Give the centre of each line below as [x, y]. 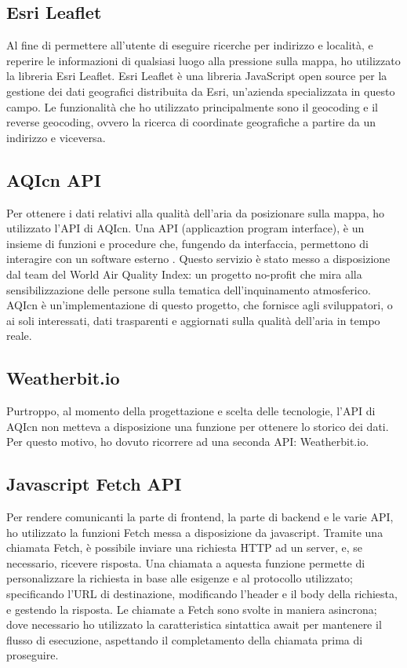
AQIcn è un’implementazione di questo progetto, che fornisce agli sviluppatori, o [200, 305]
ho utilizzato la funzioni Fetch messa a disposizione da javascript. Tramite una [195, 532]
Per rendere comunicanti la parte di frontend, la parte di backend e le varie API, [200, 517]
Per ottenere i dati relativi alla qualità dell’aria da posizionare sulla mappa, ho [196, 212]
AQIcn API [54, 179]
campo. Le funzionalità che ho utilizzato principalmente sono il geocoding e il [192, 106]
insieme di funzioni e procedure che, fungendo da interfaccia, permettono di [187, 243]
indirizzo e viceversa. [56, 137]
